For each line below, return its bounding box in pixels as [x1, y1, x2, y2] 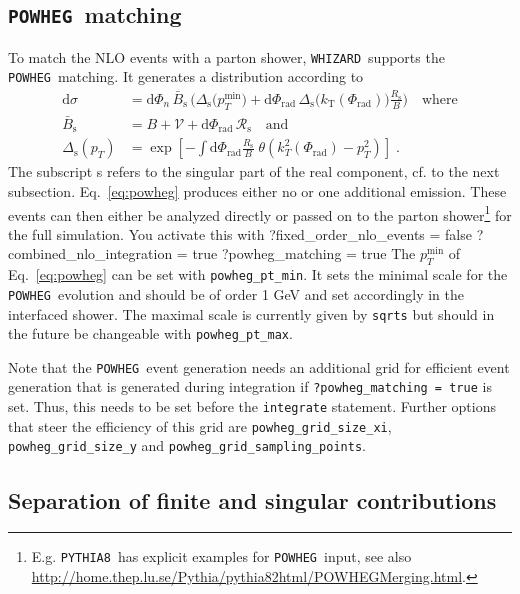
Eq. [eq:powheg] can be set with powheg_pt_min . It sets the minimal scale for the [8, 264, 508, 285]
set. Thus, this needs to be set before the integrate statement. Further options [8, 396, 496, 417]
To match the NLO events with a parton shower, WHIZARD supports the [8, 46, 445, 67]
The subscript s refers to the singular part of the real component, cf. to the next [8, 161, 500, 182]
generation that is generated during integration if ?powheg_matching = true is [8, 376, 492, 397]
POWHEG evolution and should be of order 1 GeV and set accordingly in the [8, 283, 464, 304]
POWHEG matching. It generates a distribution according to [8, 66, 364, 87]
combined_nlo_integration [8, 243, 173, 264]
